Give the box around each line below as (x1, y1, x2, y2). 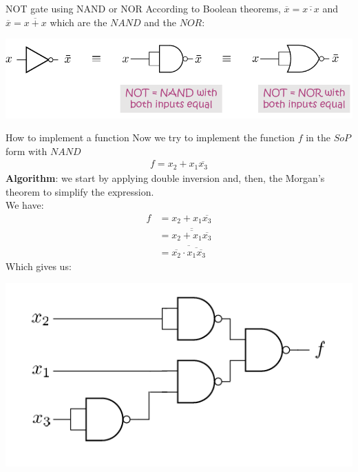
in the (306, 130, 331, 145)
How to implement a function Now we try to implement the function (6, 130, 295, 145)
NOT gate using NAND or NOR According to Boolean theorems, (6, 1, 281, 15)
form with (6, 143, 48, 158)
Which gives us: (6, 259, 72, 274)
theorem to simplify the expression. (6, 184, 154, 198)
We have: (6, 198, 44, 212)
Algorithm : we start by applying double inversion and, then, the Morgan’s (6, 170, 325, 185)
